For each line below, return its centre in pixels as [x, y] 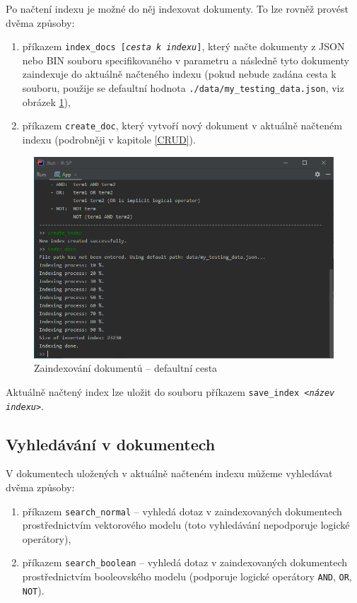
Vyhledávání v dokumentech [111, 444]
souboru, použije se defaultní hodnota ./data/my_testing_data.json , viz [183, 88]
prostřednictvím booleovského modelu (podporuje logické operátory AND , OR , [187, 576]
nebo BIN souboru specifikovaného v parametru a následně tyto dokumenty [186, 60]
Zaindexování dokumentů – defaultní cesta [126, 368]
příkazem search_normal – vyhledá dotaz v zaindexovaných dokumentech [182, 511]
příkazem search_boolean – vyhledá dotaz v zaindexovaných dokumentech [185, 562]
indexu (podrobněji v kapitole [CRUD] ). [109, 139]
